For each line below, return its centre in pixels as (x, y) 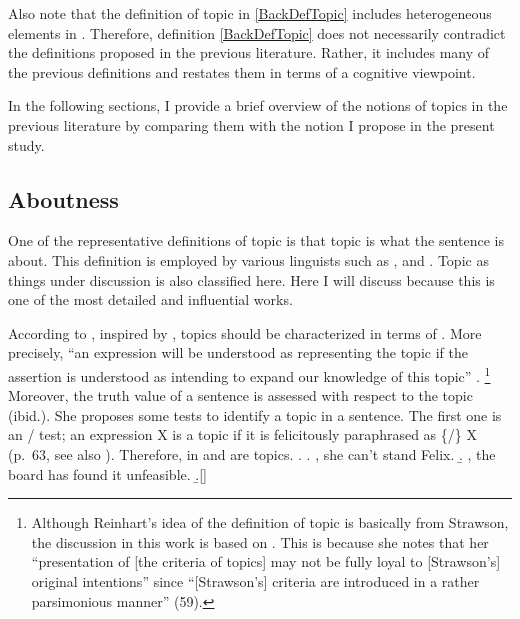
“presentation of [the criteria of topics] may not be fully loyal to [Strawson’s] (266, 561)
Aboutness (63, 198)
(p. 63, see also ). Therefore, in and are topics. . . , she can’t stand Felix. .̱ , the (252, 453)
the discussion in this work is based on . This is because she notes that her (260, 541)
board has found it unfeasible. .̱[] (107, 473)
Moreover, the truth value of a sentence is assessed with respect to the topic (240, 395)
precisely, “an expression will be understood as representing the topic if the (238, 352)
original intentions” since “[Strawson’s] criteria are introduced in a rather (255, 580)
